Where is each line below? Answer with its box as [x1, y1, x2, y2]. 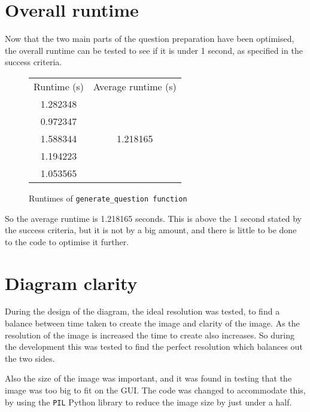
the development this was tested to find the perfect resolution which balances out [5, 340, 303, 353]
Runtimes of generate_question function [29, 191, 187, 204]
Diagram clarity [5, 270, 138, 295]
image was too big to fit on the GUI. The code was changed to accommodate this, [5, 384, 306, 396]
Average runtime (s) [93, 79, 177, 93]
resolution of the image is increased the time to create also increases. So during [5, 328, 294, 341]
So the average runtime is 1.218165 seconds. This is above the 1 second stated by [5, 212, 302, 224]
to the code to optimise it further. [5, 235, 129, 248]
